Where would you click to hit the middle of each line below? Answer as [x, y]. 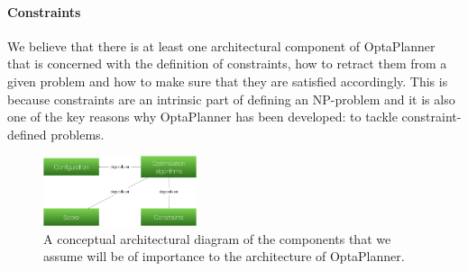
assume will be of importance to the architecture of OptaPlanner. [224, 256]
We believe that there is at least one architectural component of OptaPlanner [221, 45]
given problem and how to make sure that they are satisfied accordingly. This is [228, 81]
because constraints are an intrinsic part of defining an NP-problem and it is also [231, 99]
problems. [78, 134]
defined [27, 134]
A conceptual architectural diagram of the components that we [217, 238]
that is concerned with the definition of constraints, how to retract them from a [227, 63]
